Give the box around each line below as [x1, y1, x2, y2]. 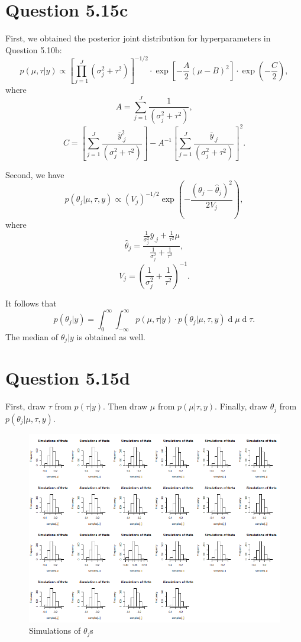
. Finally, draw [215, 400, 268, 412]
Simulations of [29, 624, 81, 637]
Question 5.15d [5, 366, 130, 390]
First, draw [5, 400, 46, 412]
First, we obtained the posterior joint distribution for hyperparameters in [5, 32, 271, 44]
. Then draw [103, 400, 148, 412]
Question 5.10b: [5, 43, 62, 56]
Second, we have [5, 168, 64, 180]
